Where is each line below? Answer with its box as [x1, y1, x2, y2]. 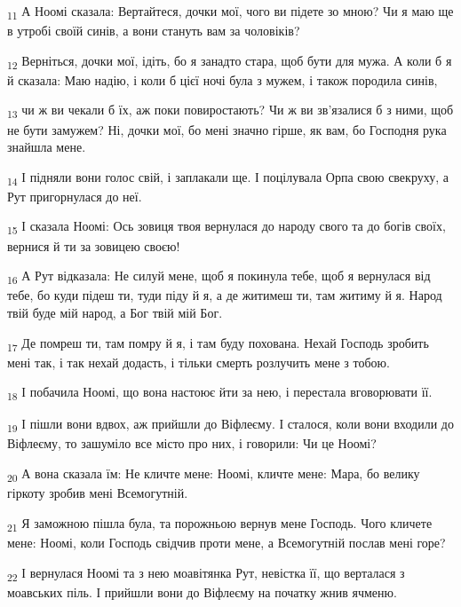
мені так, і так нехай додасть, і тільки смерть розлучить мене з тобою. [7, 352, 390, 371]
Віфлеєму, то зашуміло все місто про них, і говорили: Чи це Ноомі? [7, 434, 377, 453]
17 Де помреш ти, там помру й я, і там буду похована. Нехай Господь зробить [7, 333, 429, 354]
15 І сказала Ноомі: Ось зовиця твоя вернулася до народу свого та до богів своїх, [7, 217, 446, 238]
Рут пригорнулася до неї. [7, 186, 142, 205]
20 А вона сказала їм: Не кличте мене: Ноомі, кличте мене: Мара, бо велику [7, 464, 420, 485]
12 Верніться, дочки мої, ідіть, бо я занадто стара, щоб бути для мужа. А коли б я [7, 51, 452, 72]
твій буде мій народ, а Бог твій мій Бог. [7, 303, 223, 321]
